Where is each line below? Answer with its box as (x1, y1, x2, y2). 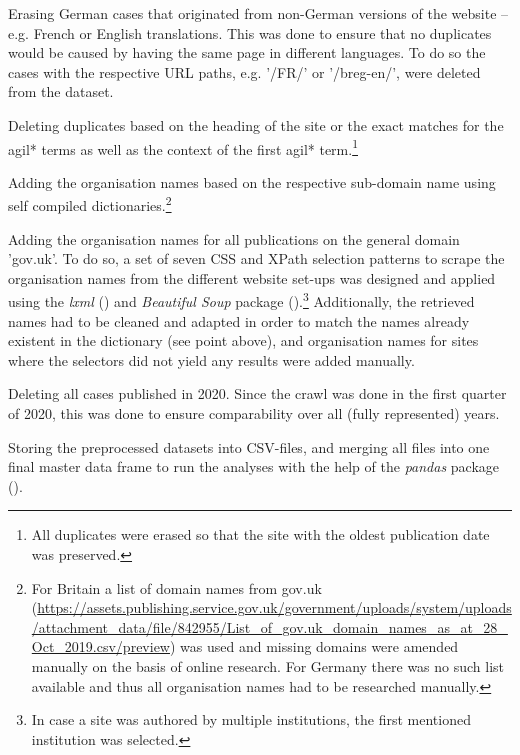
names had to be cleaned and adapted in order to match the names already (8, 310, 470, 331)
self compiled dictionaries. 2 (8, 192, 172, 216)
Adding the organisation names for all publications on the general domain (8, 228, 460, 249)
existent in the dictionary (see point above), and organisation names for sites (8, 330, 479, 351)
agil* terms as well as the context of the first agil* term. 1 (8, 135, 358, 159)
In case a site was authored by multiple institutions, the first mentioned (31, 709, 471, 730)
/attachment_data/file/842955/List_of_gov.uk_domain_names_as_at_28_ (31, 616, 508, 637)
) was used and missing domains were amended (169, 636, 459, 657)
